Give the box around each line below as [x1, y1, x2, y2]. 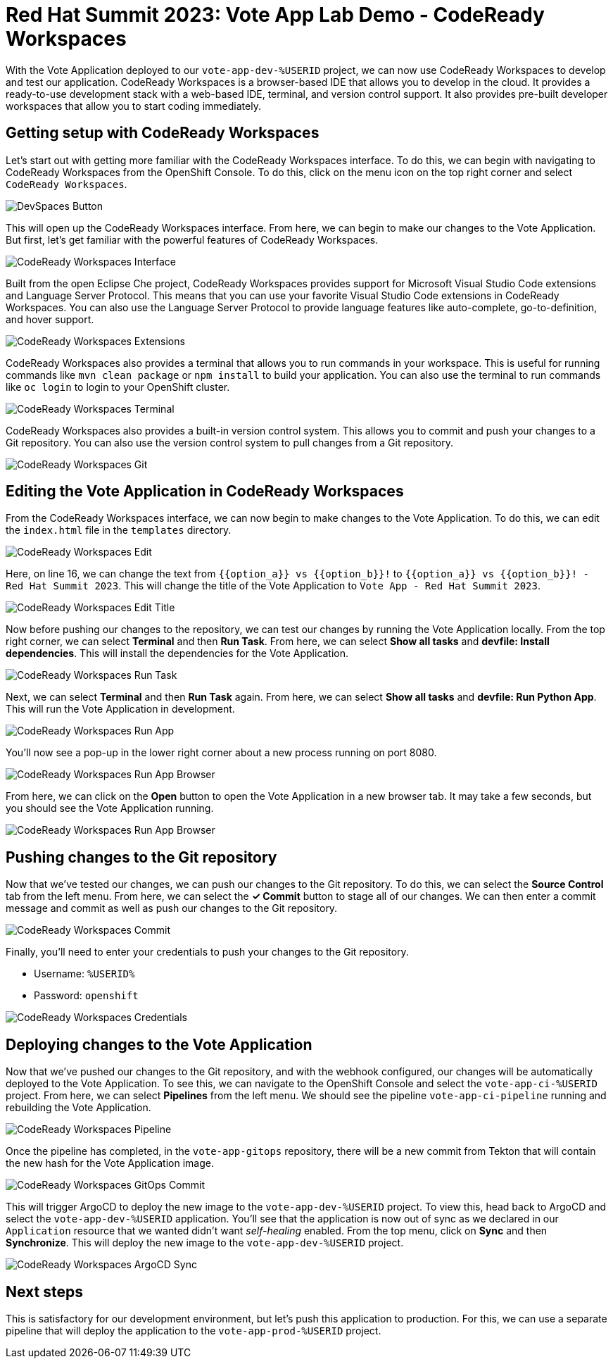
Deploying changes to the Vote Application [6, 1035, 312, 1053]
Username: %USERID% [34, 968, 135, 980]
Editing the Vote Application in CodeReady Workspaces [6, 482, 404, 501]
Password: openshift [34, 989, 139, 1002]
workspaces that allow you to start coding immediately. [6, 99, 261, 112]
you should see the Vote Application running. [6, 802, 214, 815]
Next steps [6, 1282, 83, 1301]
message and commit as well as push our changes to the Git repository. [6, 902, 338, 915]
